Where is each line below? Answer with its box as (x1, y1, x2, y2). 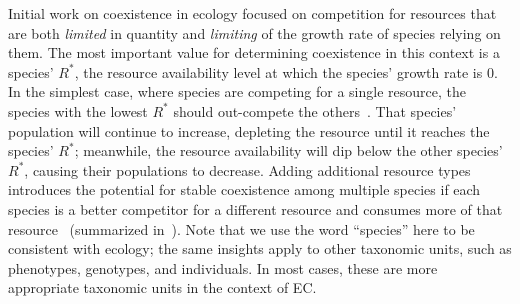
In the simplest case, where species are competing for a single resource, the (8, 81, 466, 102)
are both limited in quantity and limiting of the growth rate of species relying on (8, 22, 501, 43)
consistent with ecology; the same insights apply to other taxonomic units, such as (8, 238, 512, 259)
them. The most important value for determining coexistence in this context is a (8, 42, 500, 63)
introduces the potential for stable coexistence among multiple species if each (8, 179, 481, 200)
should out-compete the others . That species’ (173, 100, 457, 121)
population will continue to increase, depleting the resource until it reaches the (8, 120, 490, 141)
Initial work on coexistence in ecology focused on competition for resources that (8, 3, 497, 23)
